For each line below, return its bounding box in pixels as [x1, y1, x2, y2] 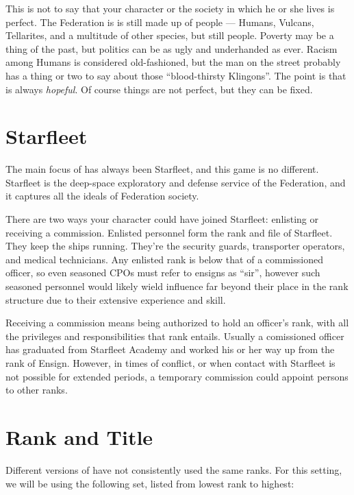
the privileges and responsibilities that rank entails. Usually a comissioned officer [5, 328, 344, 343]
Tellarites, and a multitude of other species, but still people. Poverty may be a [5, 28, 334, 43]
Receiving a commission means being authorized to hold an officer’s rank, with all [5, 315, 349, 330]
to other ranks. [5, 383, 68, 397]
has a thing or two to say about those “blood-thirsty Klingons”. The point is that [5, 68, 346, 82]
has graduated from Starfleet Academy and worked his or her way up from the [5, 342, 335, 357]
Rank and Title [5, 422, 153, 450]
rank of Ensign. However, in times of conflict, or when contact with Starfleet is [5, 356, 336, 370]
